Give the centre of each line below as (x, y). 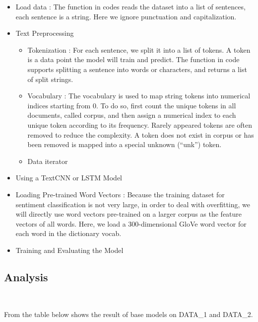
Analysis (26, 277)
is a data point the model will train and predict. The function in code (133, 59)
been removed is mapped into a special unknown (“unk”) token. (125, 144)
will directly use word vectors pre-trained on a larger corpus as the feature (129, 214)
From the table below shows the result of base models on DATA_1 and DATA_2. (129, 314)
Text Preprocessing (45, 33)
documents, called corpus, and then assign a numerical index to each (132, 115)
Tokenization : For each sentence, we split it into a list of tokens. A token (139, 49)
